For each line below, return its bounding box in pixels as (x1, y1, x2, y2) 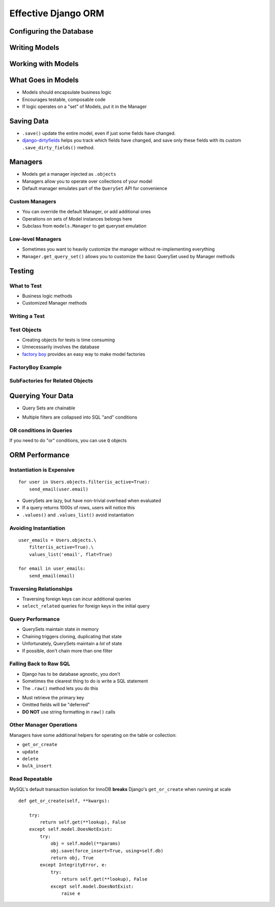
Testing (9, 266, 34, 275)
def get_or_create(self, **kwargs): (18, 798, 110, 804)
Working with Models (9, 60, 79, 68)
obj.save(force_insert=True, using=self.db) (50, 848, 164, 854)
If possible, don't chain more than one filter (22, 647, 113, 654)
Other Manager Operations (9, 721, 77, 728)
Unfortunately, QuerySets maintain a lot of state (22, 641, 122, 647)
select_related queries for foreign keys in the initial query (22, 603, 150, 609)
